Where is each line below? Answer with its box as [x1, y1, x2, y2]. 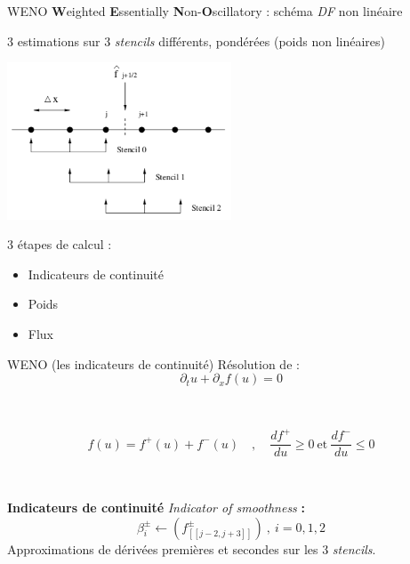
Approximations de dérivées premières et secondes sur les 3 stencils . [7, 539, 376, 558]
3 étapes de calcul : [7, 235, 112, 254]
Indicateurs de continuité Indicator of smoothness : [7, 497, 305, 516]
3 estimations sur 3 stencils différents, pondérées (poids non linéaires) [7, 31, 385, 50]
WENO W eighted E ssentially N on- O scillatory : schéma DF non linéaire [7, 2, 403, 20]
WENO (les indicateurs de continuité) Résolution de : [7, 354, 300, 373]
